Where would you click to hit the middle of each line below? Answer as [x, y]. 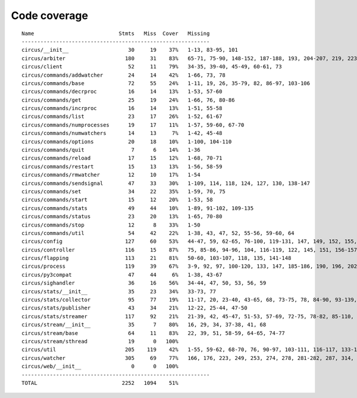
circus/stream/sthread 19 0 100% [100, 341]
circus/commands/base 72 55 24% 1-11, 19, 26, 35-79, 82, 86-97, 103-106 [166, 83]
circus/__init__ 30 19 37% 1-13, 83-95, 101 [130, 50]
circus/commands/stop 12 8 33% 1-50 [111, 225]
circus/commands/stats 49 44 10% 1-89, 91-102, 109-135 [138, 208]
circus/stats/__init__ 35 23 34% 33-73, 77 [119, 291]
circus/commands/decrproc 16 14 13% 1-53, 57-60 [122, 92]
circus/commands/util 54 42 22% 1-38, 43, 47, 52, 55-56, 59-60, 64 [158, 233]
